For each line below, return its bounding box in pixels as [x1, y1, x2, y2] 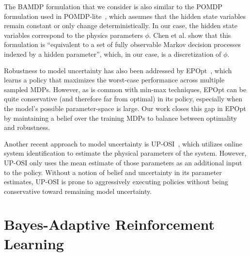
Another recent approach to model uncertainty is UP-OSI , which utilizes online [4, 138, 243, 148]
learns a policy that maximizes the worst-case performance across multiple [4, 75, 225, 85]
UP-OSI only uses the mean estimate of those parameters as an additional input [4, 157, 242, 167]
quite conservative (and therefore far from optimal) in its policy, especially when [4, 94, 242, 104]
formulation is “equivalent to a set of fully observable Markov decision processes [4, 39, 241, 49]
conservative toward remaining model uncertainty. [4, 186, 152, 196]
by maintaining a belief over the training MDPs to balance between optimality [4, 112, 237, 123]
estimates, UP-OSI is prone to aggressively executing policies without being [4, 176, 228, 187]
